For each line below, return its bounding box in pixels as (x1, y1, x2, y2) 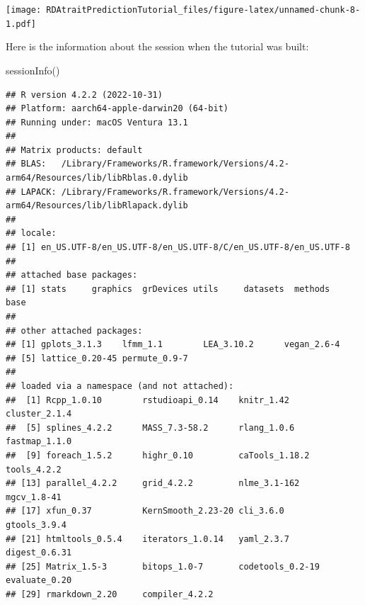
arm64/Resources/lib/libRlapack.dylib (6, 200, 188, 211)
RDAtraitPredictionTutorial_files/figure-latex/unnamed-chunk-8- (46, 5, 361, 15)
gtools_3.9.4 (6, 519, 66, 530)
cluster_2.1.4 (6, 409, 72, 419)
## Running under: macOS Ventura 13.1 (6, 117, 188, 128)
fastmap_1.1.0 (6, 436, 72, 447)
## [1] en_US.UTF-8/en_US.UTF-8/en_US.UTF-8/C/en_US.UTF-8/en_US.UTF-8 (6, 242, 350, 253)
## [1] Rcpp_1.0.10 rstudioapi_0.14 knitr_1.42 (6, 395, 289, 405)
